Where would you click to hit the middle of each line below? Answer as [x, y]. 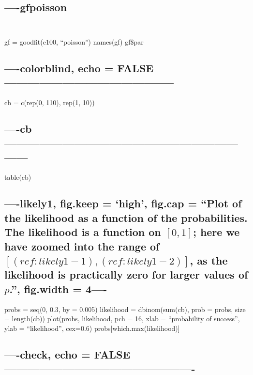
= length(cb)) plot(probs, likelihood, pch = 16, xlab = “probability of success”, [122, 319]
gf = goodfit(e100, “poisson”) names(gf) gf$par [74, 41]
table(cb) [18, 177]
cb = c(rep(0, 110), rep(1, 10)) [50, 102]
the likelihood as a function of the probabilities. [126, 217]
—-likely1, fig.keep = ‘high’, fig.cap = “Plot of [123, 203]
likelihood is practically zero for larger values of [126, 274]
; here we [216, 232]
